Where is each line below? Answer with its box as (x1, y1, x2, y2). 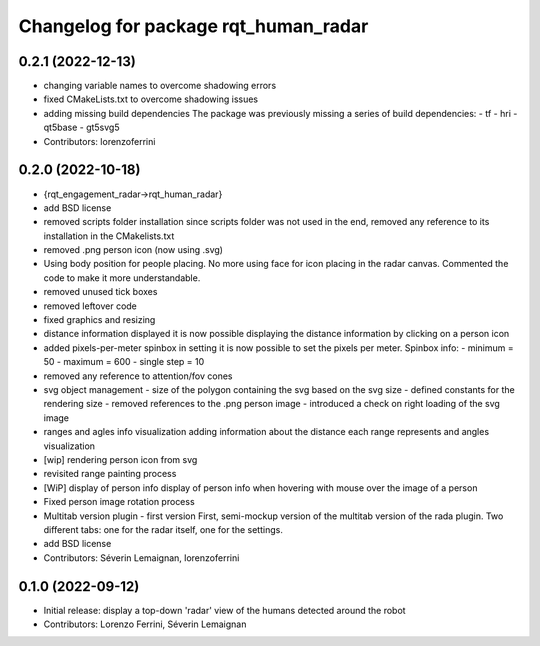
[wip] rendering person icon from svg (43, 453, 198, 465)
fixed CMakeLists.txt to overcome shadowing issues (43, 93, 259, 105)
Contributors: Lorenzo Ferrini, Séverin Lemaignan (43, 618, 247, 630)
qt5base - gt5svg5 (43, 121, 120, 134)
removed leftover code (43, 300, 137, 312)
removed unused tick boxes (43, 286, 158, 298)
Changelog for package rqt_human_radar (18, 15, 369, 37)
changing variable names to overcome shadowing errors (43, 80, 277, 92)
